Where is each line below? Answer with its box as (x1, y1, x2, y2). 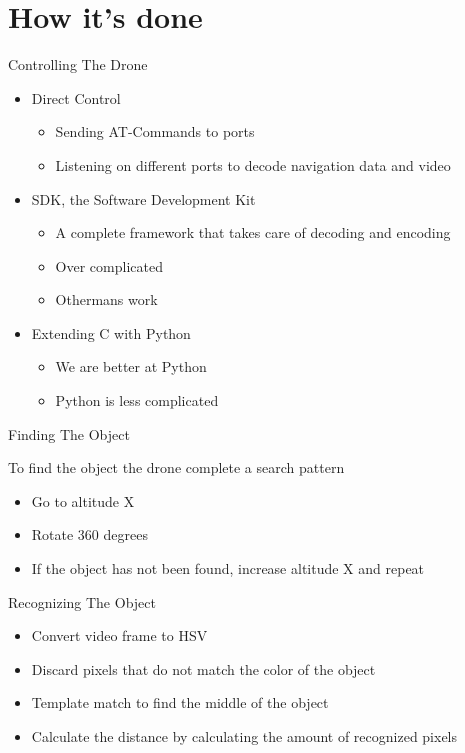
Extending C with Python (31, 322, 191, 343)
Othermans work (55, 289, 158, 310)
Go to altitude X (31, 490, 135, 511)
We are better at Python (55, 356, 207, 377)
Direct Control (31, 87, 121, 108)
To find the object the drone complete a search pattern (8, 457, 345, 478)
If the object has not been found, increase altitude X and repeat (31, 558, 425, 579)
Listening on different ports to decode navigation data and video (55, 154, 451, 175)
